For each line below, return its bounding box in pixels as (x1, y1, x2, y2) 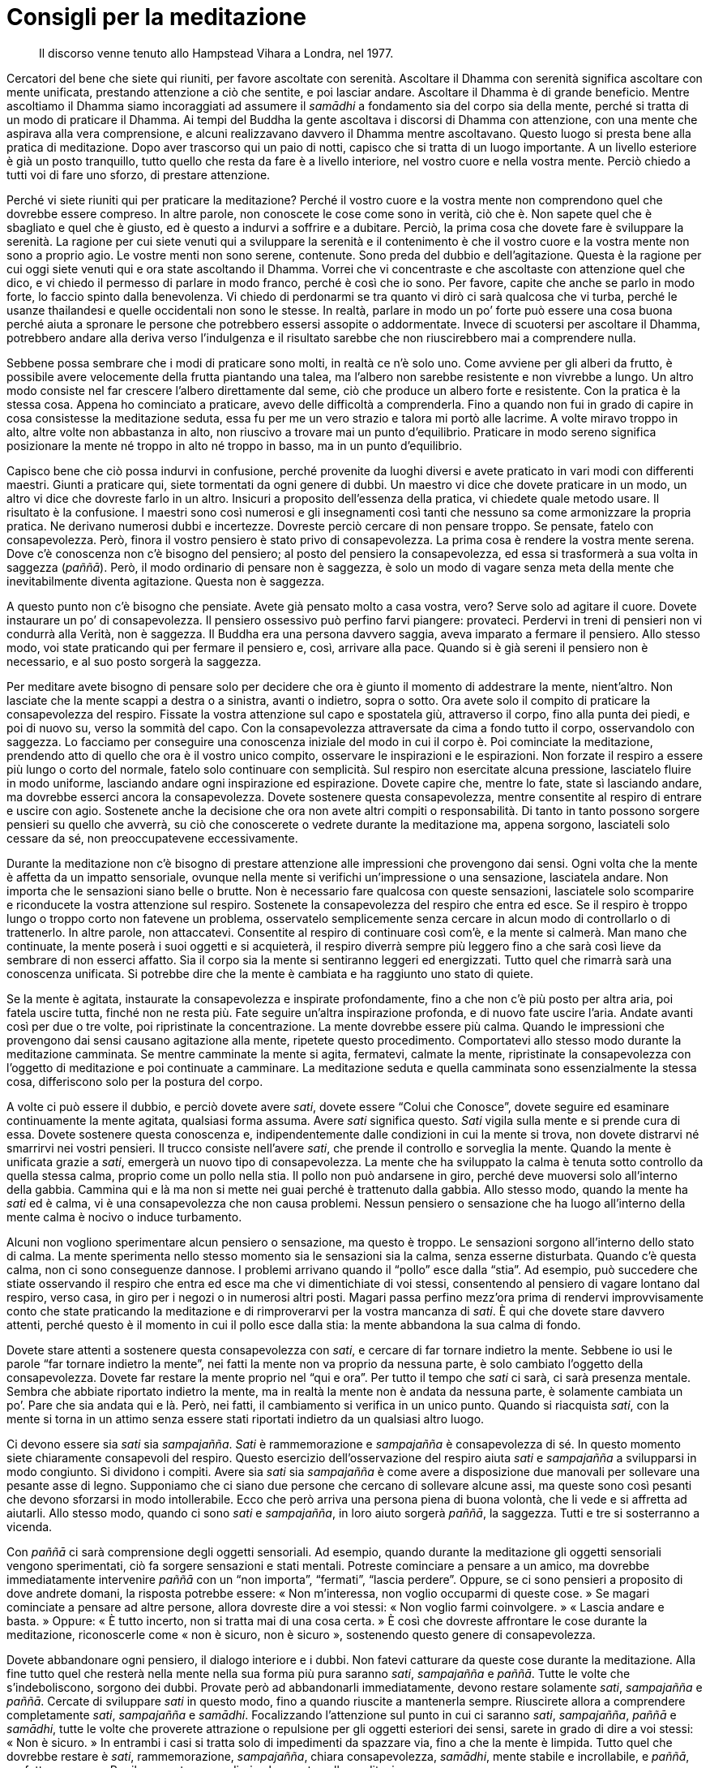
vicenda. (6, 1519, 53, 1534)
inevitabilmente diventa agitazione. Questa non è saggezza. (6, 573, 325, 588)
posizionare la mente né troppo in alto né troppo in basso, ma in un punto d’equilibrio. (6, 438, 463, 453)
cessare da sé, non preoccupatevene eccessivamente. (6, 830, 298, 845)
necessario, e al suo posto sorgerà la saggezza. (6, 654, 262, 668)
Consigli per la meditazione (6, 3, 306, 31)
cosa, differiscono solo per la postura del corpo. (6, 1074, 263, 1088)
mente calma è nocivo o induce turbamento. (6, 1209, 242, 1224)
